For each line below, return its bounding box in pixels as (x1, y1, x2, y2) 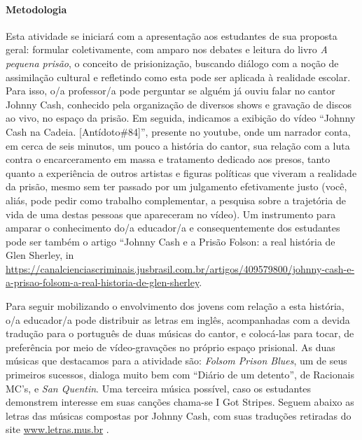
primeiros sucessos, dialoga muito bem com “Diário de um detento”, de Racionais (6, 367, 354, 382)
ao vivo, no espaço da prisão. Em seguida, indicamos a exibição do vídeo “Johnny (6, 111, 356, 125)
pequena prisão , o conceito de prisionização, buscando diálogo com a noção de (6, 55, 339, 70)
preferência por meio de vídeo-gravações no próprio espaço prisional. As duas (6, 339, 335, 354)
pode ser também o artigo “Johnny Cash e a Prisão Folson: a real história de (6, 234, 335, 248)
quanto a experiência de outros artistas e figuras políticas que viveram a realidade (6, 165, 357, 180)
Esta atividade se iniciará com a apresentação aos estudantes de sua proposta (6, 28, 337, 43)
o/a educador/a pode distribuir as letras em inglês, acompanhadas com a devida (6, 312, 350, 327)
